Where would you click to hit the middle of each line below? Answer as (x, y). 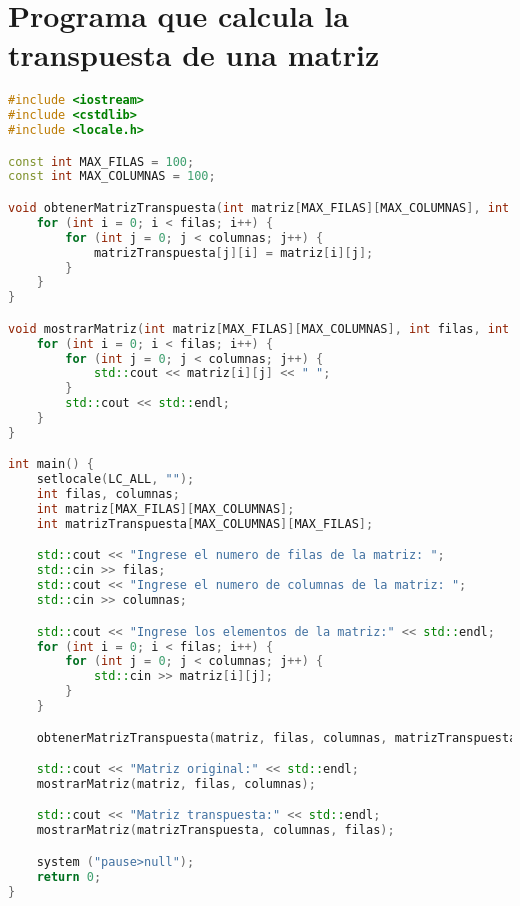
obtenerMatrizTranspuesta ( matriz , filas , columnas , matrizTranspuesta (276, 737)
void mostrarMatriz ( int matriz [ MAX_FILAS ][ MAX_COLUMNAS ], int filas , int (259, 328)
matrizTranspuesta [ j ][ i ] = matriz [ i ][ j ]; (233, 252)
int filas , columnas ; (108, 494)
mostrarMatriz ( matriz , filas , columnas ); (176, 783)
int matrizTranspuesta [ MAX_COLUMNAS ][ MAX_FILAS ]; (205, 523)
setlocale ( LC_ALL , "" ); (115, 479)
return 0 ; (69, 876)
